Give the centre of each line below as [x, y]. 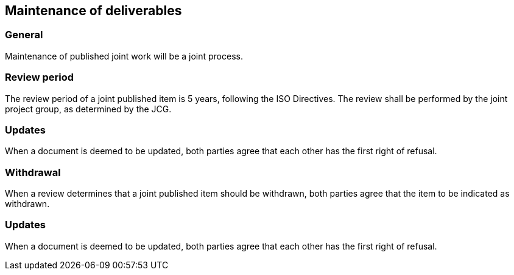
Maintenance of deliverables [93, 11]
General [24, 35]
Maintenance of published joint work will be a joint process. [124, 56]
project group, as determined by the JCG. [88, 109]
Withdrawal [33, 172]
